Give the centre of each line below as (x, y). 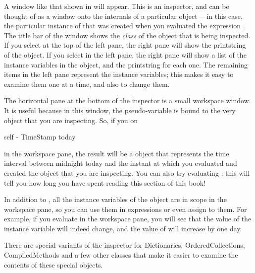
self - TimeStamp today (40, 137)
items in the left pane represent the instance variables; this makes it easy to (119, 74)
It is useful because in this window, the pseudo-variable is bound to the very (120, 110)
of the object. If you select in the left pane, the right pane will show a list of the (125, 54)
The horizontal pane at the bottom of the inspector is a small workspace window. (127, 101)
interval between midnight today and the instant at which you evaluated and (121, 163)
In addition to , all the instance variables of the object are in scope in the (115, 199)
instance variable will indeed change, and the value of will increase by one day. (123, 228)
